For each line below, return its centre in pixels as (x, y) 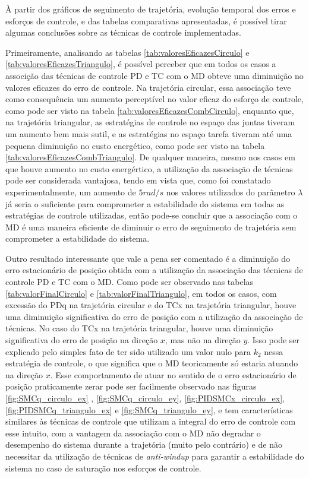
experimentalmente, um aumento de (71, 191)
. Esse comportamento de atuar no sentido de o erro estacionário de (173, 374)
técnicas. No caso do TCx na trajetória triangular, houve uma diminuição (139, 328)
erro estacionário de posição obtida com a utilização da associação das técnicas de (154, 270)
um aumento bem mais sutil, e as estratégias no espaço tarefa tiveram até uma (149, 133)
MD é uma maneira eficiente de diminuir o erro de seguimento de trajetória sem (151, 227)
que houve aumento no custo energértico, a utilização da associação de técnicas (149, 168)
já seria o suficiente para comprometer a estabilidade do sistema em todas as (145, 203)
